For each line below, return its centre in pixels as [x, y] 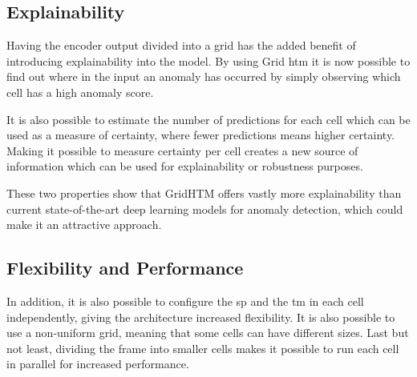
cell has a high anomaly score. [80, 92]
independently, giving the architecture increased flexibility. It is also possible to [201, 317]
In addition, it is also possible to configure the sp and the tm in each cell [185, 301]
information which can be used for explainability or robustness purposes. [185, 166]
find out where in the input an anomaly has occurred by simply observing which [204, 76]
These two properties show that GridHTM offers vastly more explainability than [204, 193]
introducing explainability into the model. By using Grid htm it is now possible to [208, 60]
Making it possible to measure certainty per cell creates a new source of [182, 150]
